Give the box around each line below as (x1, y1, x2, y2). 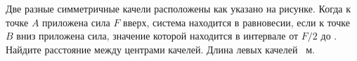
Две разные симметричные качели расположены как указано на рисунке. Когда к (6, 1, 351, 15)
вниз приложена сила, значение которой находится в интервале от (16, 28, 299, 43)
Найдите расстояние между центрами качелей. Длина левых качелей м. (6, 42, 315, 56)
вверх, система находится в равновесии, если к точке (123, 15, 350, 29)
